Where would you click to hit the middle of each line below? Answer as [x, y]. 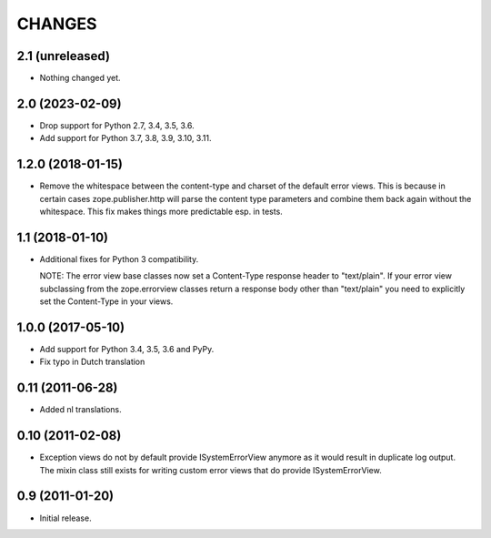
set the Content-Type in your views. [106, 301]
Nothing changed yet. [80, 78]
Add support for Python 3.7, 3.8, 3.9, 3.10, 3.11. [125, 138]
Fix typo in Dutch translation [92, 362]
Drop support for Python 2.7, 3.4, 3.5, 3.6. [117, 125]
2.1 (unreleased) [64, 56]
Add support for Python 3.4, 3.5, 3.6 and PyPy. [127, 350]
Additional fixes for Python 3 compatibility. [119, 259]
